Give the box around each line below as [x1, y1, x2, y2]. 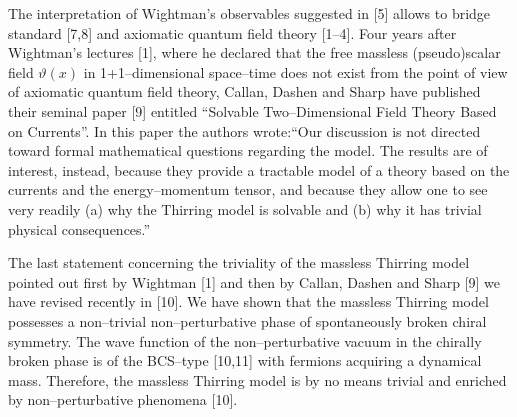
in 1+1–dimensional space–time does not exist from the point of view [83, 61, 508, 82]
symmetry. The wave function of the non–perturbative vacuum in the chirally [8, 330, 482, 351]
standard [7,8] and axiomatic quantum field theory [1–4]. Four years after [8, 22, 457, 43]
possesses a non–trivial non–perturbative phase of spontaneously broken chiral [8, 310, 487, 331]
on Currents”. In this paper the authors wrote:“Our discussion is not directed [8, 120, 481, 141]
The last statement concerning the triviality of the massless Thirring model [8, 252, 470, 273]
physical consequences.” [8, 218, 151, 239]
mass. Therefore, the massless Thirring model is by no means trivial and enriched [8, 369, 507, 390]
